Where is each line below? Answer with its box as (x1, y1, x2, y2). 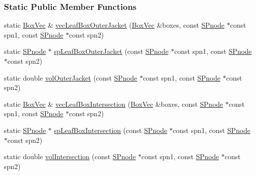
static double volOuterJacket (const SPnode (4, 72, 137, 83)
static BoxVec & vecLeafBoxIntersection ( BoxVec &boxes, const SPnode (4, 98, 223, 109)
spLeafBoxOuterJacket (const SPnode (54, 46, 169, 56)
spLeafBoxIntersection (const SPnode (54, 125, 167, 135)
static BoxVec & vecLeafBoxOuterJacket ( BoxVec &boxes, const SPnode (4, 20, 225, 30)
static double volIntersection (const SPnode (4, 151, 136, 162)
